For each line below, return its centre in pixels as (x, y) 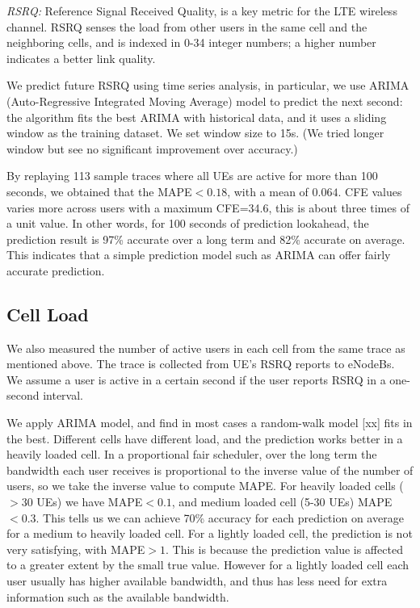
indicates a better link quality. (81, 58)
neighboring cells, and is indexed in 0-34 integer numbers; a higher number (191, 42)
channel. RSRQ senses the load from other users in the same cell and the (187, 26)
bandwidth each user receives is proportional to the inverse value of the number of (210, 470)
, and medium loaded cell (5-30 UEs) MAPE (282, 502)
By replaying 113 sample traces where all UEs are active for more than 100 (192, 176)
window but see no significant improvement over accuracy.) (152, 148)
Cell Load (48, 314)
